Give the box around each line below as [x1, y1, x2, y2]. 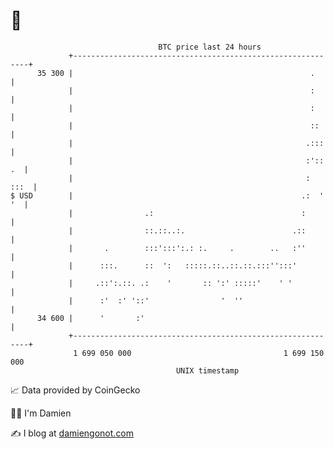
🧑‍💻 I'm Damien [10, 407, 72, 419]
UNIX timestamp [175, 365, 240, 376]
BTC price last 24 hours [158, 42, 262, 52]
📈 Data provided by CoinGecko [10, 384, 141, 396]
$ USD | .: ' [10, 190, 325, 201]
